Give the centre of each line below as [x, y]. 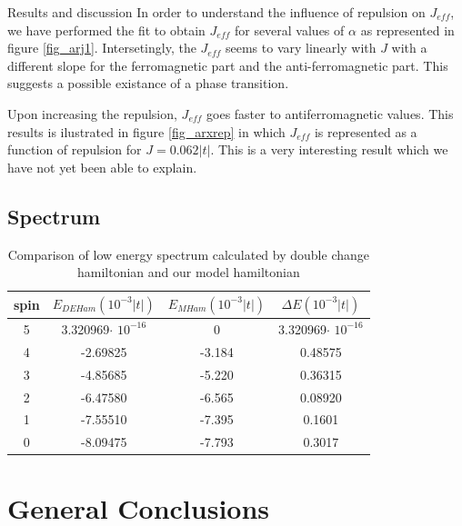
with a [409, 48]
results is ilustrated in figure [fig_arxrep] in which [146, 131]
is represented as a [366, 131]
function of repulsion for [75, 149]
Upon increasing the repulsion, [92, 113]
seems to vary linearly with [301, 48]
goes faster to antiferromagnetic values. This [330, 113]
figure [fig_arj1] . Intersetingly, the [102, 48]
